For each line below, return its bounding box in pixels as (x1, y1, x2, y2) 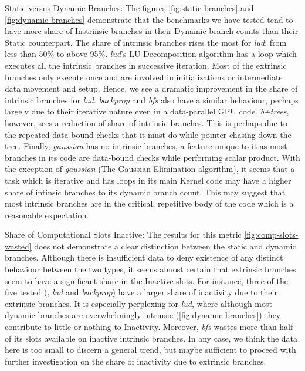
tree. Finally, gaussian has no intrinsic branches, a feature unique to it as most (5, 140, 287, 152)
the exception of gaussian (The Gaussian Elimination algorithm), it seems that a (5, 163, 295, 175)
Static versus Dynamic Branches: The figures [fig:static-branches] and (5, 2, 254, 14)
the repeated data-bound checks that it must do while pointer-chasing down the (5, 128, 292, 140)
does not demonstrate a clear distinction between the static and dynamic (34, 240, 296, 252)
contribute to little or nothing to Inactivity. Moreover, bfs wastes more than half (5, 321, 293, 333)
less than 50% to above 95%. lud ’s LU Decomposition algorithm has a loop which (5, 48, 297, 60)
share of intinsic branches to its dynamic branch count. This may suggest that (5, 185, 286, 198)
